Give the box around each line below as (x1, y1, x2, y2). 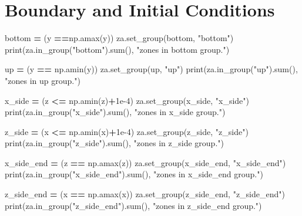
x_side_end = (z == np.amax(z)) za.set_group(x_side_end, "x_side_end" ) (5, 156, 286, 168)
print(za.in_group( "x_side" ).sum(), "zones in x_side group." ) (5, 106, 226, 118)
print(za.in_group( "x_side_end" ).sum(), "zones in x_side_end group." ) (5, 168, 263, 180)
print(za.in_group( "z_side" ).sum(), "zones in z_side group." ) (5, 137, 224, 149)
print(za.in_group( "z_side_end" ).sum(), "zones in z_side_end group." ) (5, 199, 262, 211)
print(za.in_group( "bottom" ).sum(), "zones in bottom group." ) (5, 43, 230, 55)
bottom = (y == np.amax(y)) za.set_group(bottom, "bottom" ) (5, 32, 234, 44)
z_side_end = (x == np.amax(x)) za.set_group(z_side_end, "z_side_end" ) (5, 188, 285, 200)
